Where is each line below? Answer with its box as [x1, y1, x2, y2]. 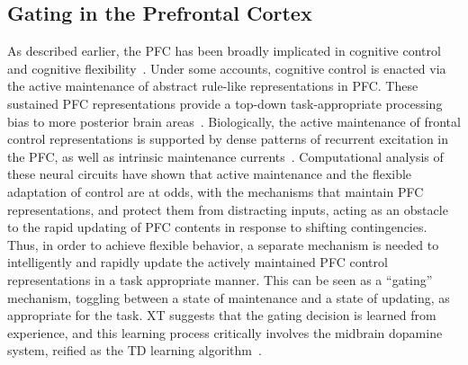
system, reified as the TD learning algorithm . [7, 341, 262, 360]
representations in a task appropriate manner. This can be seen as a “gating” [7, 270, 433, 289]
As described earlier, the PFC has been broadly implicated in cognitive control [7, 41, 441, 60]
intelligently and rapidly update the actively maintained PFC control [7, 253, 388, 272]
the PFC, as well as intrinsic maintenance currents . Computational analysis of [7, 147, 444, 165]
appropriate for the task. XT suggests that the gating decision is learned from [7, 306, 436, 325]
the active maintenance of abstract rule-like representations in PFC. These [7, 76, 418, 95]
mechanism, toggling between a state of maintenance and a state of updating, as [7, 288, 450, 307]
